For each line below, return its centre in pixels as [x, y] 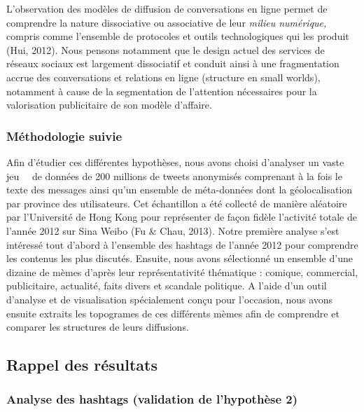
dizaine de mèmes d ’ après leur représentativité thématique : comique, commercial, [182, 272]
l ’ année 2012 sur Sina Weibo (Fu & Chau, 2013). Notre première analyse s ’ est [173, 230]
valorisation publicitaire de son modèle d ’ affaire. [109, 105]
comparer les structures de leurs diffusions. [98, 327]
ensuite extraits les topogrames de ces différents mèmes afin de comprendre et [173, 313]
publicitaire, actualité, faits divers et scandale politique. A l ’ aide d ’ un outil [167, 286]
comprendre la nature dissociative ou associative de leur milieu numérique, [167, 22]
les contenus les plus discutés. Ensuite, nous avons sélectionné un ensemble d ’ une [180, 258]
